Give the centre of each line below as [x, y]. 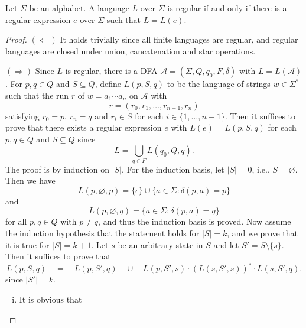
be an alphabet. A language [79, 8]
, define [108, 84]
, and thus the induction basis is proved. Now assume [195, 221]
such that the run [37, 95]
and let [226, 244]
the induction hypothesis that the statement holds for [102, 233]
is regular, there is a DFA [111, 71]
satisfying [22, 116]
